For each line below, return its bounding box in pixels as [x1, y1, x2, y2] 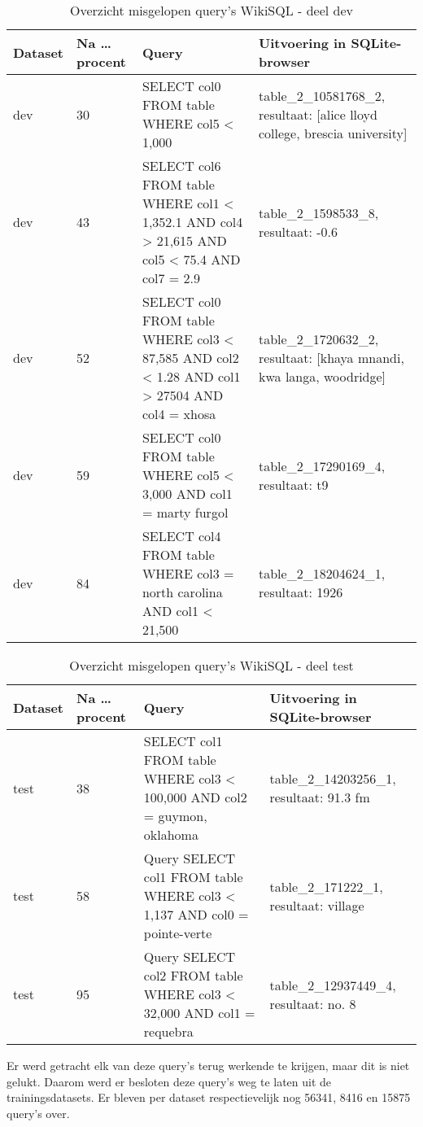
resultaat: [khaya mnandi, [259, 348, 404, 367]
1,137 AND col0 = [143, 905, 249, 924]
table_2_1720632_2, [259, 330, 379, 348]
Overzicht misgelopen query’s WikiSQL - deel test [69, 656, 354, 675]
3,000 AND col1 [142, 484, 233, 503]
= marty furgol [142, 503, 229, 522]
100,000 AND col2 [143, 788, 247, 806]
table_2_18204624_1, [259, 564, 386, 583]
